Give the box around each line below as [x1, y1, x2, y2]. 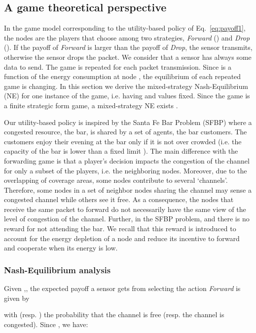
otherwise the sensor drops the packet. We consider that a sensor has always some [4, 51, 252, 62]
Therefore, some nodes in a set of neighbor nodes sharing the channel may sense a [4, 184, 252, 195]
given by [4, 292, 30, 303]
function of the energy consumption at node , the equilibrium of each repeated [4, 71, 241, 82]
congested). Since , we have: [4, 319, 88, 329]
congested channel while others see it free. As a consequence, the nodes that [4, 194, 234, 205]
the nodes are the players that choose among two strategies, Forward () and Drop [4, 32, 250, 42]
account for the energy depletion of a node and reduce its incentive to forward [4, 233, 240, 243]
